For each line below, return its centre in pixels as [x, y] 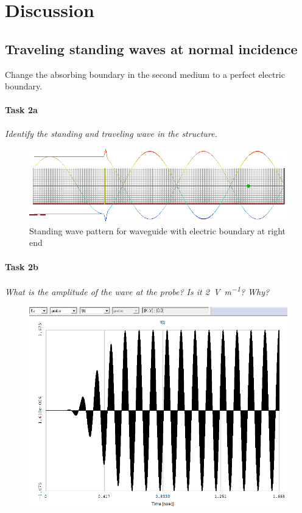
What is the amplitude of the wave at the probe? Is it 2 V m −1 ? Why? [137, 291]
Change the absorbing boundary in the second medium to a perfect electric [145, 74]
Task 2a [21, 110]
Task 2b [22, 266]
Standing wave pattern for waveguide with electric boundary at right [158, 230]
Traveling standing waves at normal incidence [151, 48]
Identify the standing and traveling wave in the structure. [111, 133]
